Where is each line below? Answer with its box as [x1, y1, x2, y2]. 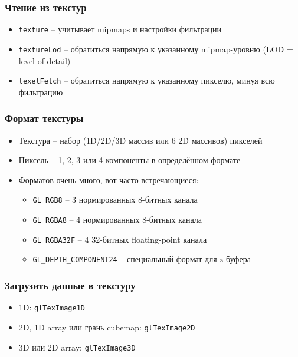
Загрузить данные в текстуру [5, 277, 136, 292]
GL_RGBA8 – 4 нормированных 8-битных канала [32, 213, 202, 226]
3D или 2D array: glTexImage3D [18, 341, 136, 353]
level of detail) [18, 54, 71, 67]
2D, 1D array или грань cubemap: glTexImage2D [18, 320, 195, 333]
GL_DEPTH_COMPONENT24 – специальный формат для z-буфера [32, 253, 251, 265]
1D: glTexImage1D [18, 301, 85, 313]
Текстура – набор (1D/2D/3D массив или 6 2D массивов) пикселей [18, 134, 263, 146]
